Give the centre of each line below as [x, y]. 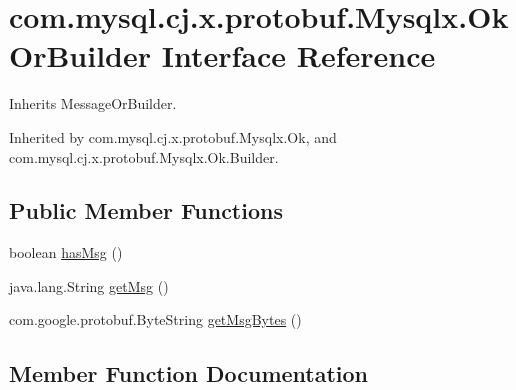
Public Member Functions [146, 210]
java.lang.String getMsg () [89, 285]
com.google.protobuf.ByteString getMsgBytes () [155, 319]
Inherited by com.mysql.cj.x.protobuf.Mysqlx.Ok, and [173, 136]
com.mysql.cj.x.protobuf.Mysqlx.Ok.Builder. [144, 156]
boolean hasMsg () [66, 252]
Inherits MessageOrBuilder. [93, 103]
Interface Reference [298, 55]
